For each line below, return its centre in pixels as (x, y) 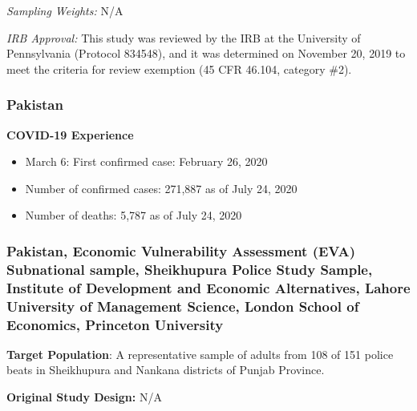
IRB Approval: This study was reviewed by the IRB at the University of (184, 37)
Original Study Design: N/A (84, 397)
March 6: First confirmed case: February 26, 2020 (146, 161)
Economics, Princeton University (115, 324)
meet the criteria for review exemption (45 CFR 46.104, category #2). (179, 68)
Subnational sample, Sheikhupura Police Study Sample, (190, 269)
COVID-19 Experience (70, 134)
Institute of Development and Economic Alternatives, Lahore (208, 287)
